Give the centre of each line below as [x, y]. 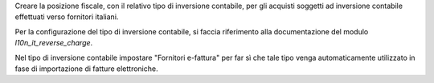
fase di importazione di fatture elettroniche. [86, 69]
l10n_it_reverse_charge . [54, 43]
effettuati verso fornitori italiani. [67, 17]
